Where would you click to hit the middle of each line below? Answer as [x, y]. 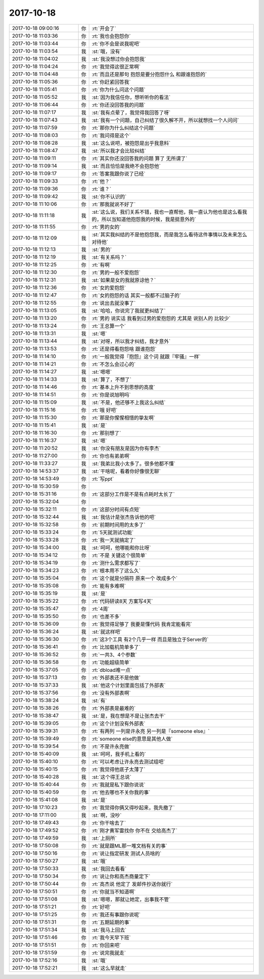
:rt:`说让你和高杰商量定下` [121, 876]
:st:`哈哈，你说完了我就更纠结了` [129, 311]
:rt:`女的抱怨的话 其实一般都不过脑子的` [136, 295]
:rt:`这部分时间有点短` [116, 509]
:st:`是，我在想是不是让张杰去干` [129, 716]
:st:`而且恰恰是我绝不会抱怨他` [126, 166]
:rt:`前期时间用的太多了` [119, 524]
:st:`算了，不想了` [111, 379]
